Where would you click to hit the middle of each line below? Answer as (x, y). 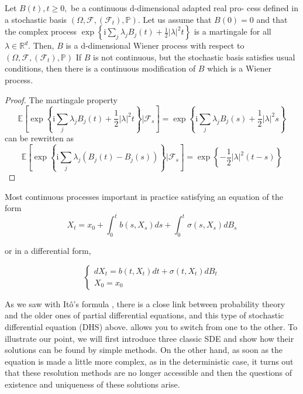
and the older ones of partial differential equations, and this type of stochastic (144, 315)
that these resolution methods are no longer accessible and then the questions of (149, 373)
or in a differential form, (48, 251)
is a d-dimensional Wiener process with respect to (155, 45)
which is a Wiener (239, 68)
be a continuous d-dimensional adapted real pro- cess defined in (185, 8)
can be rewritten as (39, 138)
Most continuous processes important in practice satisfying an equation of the (144, 196)
